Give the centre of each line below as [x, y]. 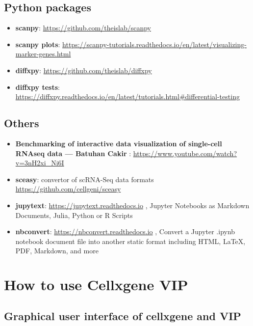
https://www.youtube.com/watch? [185, 153]
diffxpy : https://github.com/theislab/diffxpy [84, 70]
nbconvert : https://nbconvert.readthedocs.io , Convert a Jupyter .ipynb [125, 231]
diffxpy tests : [38, 87]
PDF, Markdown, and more [57, 251]
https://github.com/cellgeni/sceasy [68, 189]
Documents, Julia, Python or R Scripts [74, 215]
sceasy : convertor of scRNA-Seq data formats [85, 179]
